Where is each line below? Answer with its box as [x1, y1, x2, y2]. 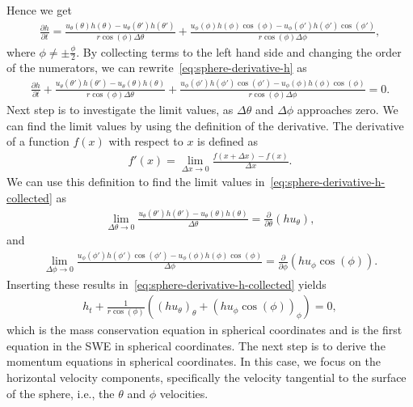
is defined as [197, 133, 258, 150]
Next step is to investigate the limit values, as [6, 101, 234, 118]
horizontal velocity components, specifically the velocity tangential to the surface [6, 369, 407, 386]
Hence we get [6, 2, 72, 18]
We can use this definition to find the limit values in [6, 173, 265, 190]
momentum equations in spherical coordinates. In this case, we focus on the [6, 353, 381, 370]
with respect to [108, 133, 183, 150]
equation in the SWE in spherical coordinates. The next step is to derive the [6, 337, 386, 354]
